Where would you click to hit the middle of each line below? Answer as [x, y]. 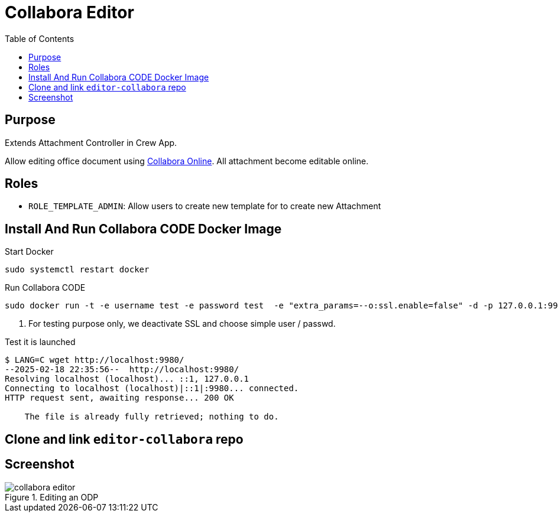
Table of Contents [40, 38]
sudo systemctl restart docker [77, 270]
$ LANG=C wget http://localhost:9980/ [95, 360]
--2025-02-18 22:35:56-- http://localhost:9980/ [122, 370]
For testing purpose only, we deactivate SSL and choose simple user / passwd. [182, 324]
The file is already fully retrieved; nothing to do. [152, 417]
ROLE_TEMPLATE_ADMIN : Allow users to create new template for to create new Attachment [205, 206]
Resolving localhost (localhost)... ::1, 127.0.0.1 [127, 379]
